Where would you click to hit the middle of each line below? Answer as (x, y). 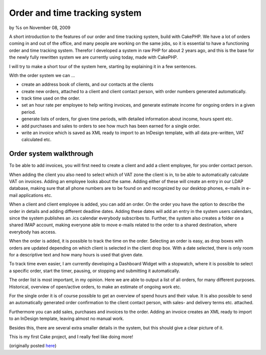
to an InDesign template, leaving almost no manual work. (66, 319)
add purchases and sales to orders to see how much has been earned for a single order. (111, 126)
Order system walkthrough (51, 154)
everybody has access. (33, 232)
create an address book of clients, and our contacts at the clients (87, 84)
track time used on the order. (51, 98)
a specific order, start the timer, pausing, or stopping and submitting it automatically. (95, 271)
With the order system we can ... (42, 75)
